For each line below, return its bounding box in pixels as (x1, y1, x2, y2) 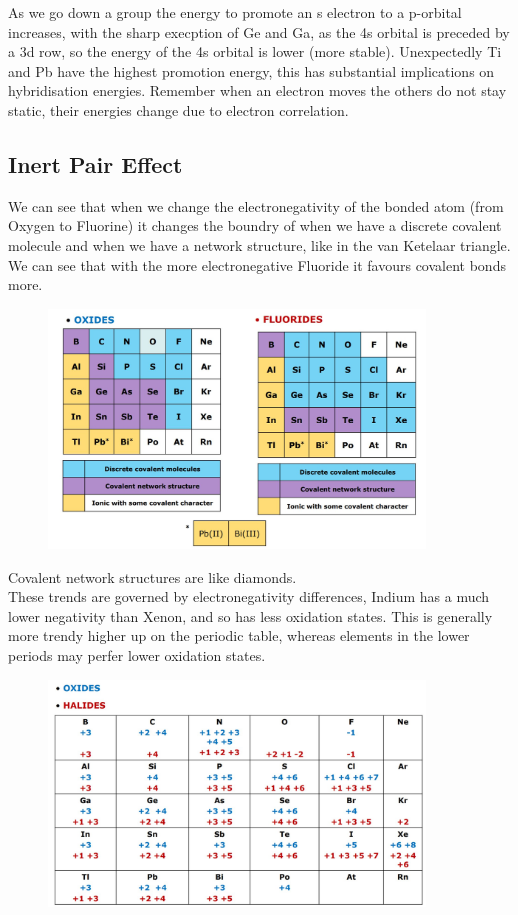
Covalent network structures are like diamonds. (8, 566, 297, 587)
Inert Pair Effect (8, 148, 183, 179)
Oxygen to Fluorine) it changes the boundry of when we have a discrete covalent (8, 215, 502, 236)
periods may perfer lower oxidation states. (8, 644, 266, 665)
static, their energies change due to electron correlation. (8, 99, 349, 120)
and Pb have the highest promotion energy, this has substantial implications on (8, 60, 495, 81)
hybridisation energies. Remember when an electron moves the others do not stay (8, 80, 507, 101)
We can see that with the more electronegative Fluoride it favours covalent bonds (8, 254, 506, 275)
